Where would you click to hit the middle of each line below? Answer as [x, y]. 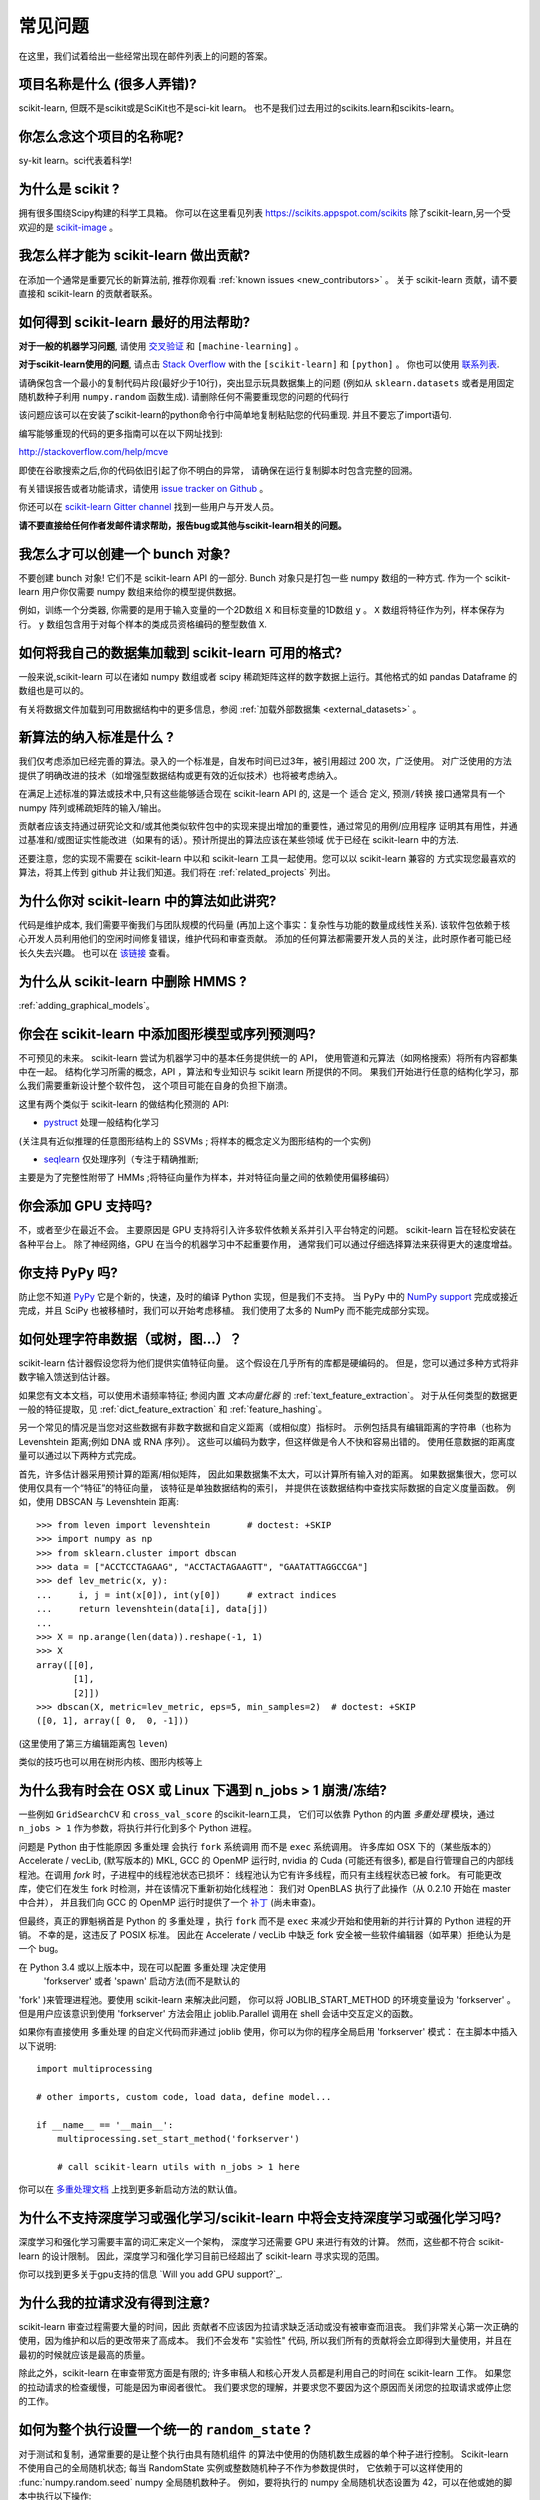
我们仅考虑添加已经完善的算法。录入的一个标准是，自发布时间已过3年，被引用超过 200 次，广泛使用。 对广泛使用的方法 [265, 761]
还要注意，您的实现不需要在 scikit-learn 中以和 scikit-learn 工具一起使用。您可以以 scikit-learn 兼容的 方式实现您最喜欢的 [267, 858]
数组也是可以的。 [53, 691]
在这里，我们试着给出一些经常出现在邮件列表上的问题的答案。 [145, 56]
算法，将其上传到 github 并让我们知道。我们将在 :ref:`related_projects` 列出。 [177, 872]
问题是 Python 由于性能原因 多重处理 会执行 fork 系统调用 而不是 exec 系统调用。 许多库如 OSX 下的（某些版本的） [257, 1846]
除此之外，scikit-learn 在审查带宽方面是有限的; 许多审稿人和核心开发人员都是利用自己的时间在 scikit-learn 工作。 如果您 [265, 2373]
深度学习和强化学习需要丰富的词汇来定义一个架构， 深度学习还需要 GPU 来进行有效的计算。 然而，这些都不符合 [247, 2242]
